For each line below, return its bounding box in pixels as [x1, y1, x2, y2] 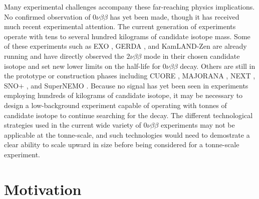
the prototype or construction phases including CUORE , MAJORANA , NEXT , [4, 70, 255, 81]
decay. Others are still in [180, 60, 255, 71]
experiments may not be [160, 120, 235, 130]
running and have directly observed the [4, 50, 124, 61]
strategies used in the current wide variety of [4, 120, 141, 130]
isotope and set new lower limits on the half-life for [4, 60, 161, 71]
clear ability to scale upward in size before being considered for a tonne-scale [4, 139, 239, 150]
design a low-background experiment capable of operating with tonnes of [4, 99, 227, 110]
